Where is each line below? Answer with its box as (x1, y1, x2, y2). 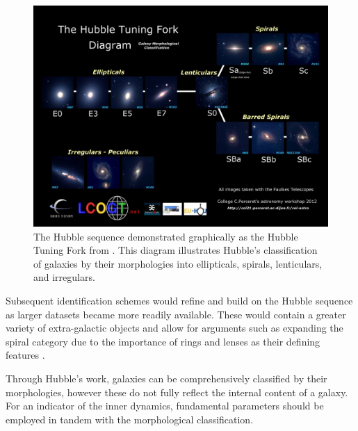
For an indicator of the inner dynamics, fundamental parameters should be (6, 398, 324, 413)
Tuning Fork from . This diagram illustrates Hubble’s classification (33, 243, 318, 257)
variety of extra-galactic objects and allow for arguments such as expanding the (6, 320, 343, 335)
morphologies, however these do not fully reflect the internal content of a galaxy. (6, 384, 348, 399)
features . (6, 348, 45, 362)
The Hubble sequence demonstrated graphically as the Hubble (33, 229, 298, 243)
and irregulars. (33, 270, 95, 284)
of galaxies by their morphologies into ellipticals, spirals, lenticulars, (33, 256, 323, 270)
